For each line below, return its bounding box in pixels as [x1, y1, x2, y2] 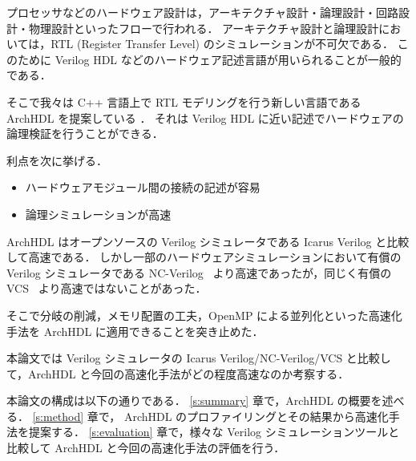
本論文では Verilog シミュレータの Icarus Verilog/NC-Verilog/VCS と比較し [6, 350, 391, 366]
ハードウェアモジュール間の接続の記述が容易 [25, 179, 261, 196]
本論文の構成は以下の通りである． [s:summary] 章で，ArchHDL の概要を [6, 392, 382, 409]
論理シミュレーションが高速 [25, 205, 172, 222]
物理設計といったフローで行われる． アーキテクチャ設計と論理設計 [28, 19, 379, 36]
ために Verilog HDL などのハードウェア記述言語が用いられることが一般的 [17, 51, 402, 67]
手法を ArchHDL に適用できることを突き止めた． [6, 322, 264, 339]
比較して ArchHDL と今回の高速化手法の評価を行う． [6, 439, 285, 456]
